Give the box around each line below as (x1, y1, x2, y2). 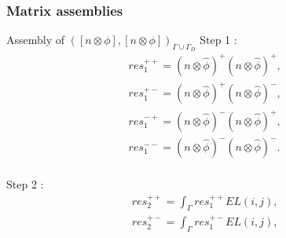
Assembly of (6, 31, 65, 48)
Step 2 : (6, 176, 44, 192)
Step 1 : (200, 31, 237, 48)
